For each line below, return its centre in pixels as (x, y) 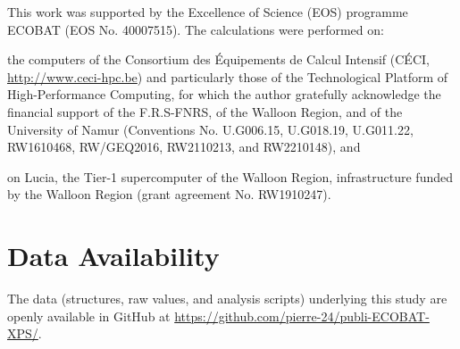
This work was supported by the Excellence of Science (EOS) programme (208, 12)
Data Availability (113, 256)
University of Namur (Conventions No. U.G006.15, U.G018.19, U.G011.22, (210, 129)
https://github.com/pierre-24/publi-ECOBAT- (302, 316)
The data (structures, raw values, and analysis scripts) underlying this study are (227, 299)
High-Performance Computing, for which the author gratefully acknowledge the (224, 94)
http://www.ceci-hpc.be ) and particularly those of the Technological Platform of (228, 76)
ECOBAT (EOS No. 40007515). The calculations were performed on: (196, 29)
